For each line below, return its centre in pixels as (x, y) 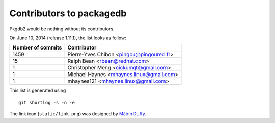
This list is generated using (38, 91)
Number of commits (37, 47)
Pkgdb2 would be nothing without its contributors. (62, 29)
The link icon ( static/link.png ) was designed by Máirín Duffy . (78, 114)
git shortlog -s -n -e (47, 102)
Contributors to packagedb (68, 13)
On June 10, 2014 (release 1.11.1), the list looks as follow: (68, 38)
